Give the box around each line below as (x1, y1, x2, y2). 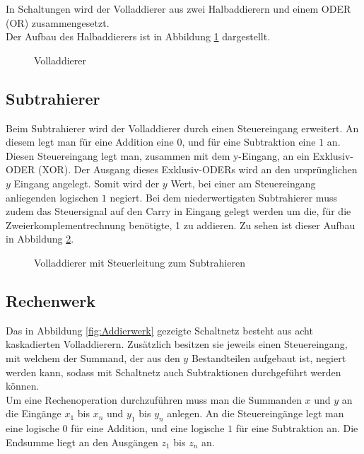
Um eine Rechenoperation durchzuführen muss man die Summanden (6, 392, 302, 407)
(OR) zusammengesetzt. (6, 15, 110, 30)
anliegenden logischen (6, 190, 99, 204)
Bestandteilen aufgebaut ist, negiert (191, 350, 346, 365)
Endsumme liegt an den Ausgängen (6, 434, 158, 449)
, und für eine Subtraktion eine (182, 134, 316, 149)
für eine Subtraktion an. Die (235, 421, 358, 436)
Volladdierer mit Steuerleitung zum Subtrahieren (34, 255, 245, 269)
